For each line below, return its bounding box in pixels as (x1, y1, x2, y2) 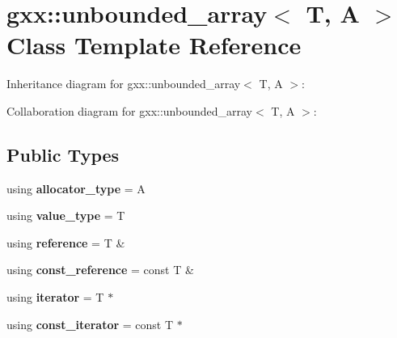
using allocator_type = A (6, 180, 146, 196)
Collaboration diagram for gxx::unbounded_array (6, 102, 253, 119)
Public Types (6, 142, 120, 167)
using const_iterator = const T (6, 315, 174, 332)
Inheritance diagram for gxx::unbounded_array (6, 75, 241, 92)
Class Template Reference (6, 28, 302, 61)
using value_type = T (6, 207, 125, 224)
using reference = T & (6, 234, 125, 251)
